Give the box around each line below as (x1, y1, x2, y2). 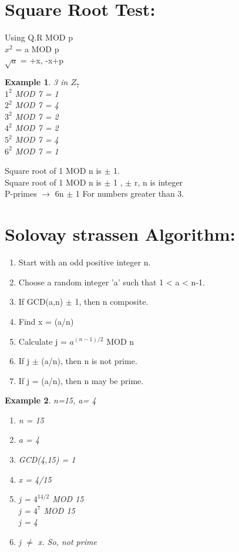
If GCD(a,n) (18, 295, 63, 308)
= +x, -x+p (20, 54, 63, 66)
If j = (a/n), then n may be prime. (18, 374, 144, 386)
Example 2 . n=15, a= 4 (5, 394, 96, 406)
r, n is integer (134, 176, 183, 188)
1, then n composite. (75, 295, 149, 308)
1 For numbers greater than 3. (75, 187, 184, 200)
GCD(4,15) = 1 (18, 453, 76, 466)
